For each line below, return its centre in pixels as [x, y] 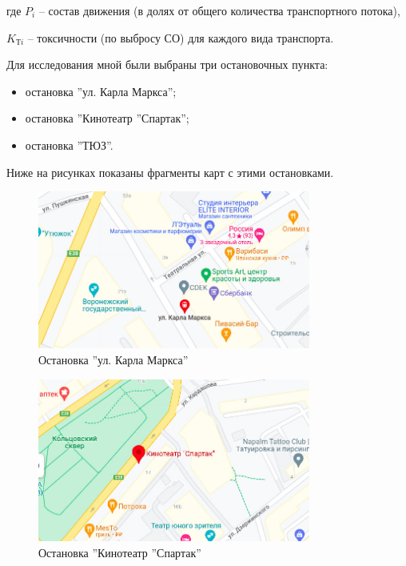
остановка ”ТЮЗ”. [69, 145]
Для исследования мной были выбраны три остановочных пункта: [167, 64]
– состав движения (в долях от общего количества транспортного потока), [219, 10]
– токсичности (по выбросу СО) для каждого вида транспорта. [181, 37]
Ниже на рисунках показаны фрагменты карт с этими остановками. [170, 172]
